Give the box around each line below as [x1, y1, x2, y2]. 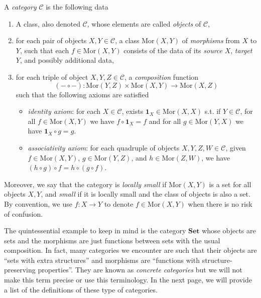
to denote [104, 198, 134, 209]
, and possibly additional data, [20, 55, 114, 65]
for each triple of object [16, 71, 88, 82]
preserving [4, 264, 36, 275]
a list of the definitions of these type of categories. [4, 284, 158, 294]
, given [225, 142, 246, 153]
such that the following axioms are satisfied [16, 89, 149, 99]
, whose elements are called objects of [87, 18, 201, 29]
